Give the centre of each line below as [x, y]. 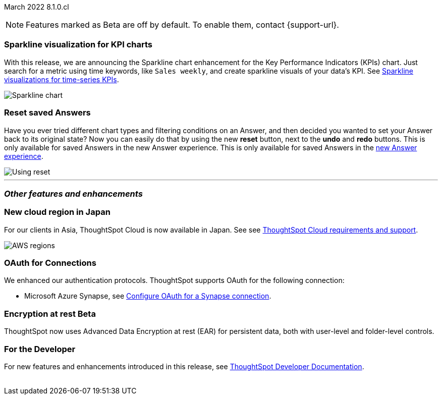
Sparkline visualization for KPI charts [78, 45]
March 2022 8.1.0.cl [37, 7]
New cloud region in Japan [57, 212]
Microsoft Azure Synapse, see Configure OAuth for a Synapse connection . [148, 296]
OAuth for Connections [50, 263]
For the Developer [40, 349]
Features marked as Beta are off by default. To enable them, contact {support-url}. [182, 25]
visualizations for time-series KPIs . [62, 79]
